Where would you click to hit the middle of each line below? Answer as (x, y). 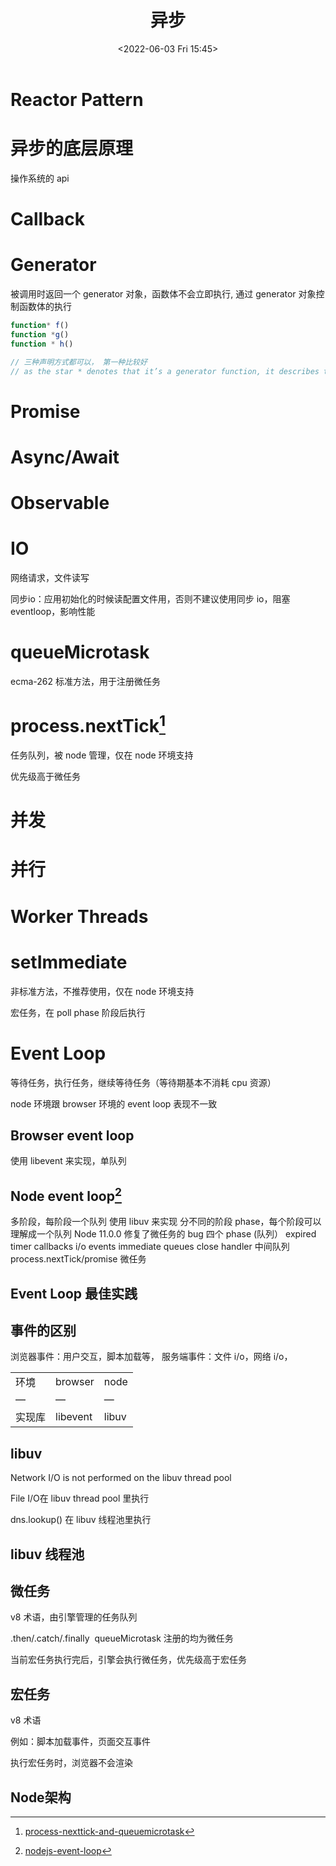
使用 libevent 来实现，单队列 (68, 1161)
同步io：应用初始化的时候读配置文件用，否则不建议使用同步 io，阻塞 (150, 598)
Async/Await (65, 457)
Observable (60, 502)
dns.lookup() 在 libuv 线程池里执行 (81, 1520)
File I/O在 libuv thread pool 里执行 (80, 1498)
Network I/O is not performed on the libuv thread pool (121, 1478)
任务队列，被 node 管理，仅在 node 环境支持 (102, 755)
